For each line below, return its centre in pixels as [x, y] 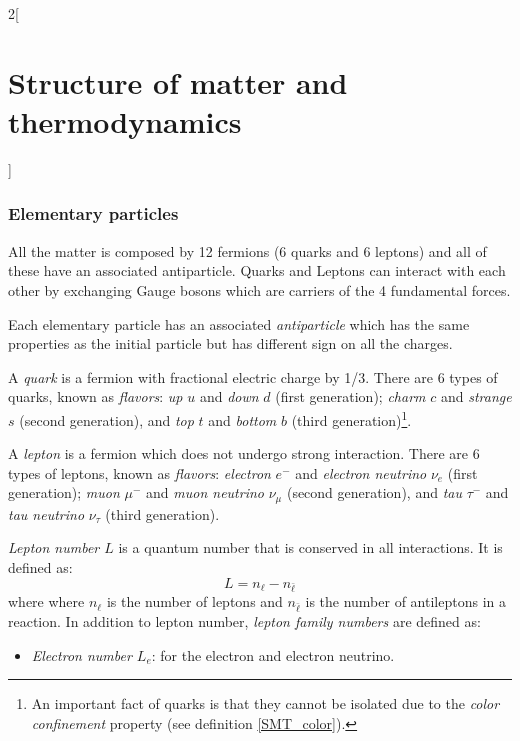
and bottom [242, 419]
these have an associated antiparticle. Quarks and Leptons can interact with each [257, 270]
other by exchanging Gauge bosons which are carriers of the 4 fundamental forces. [259, 289]
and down [229, 396]
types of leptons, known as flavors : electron [139, 472]
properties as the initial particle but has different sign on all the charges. [230, 343]
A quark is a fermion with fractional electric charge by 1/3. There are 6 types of [253, 376]
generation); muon [64, 492]
